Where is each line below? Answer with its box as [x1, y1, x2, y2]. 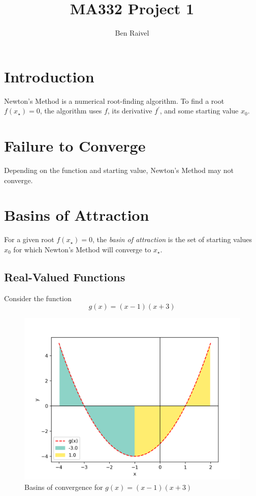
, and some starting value [159, 105, 239, 116]
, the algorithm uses [40, 105, 102, 116]
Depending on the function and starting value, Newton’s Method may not [4, 164, 234, 175]
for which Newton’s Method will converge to [13, 244, 151, 254]
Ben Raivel [115, 27, 149, 38]
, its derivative [107, 105, 152, 116]
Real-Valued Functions [4, 269, 125, 284]
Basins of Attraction [4, 205, 149, 225]
